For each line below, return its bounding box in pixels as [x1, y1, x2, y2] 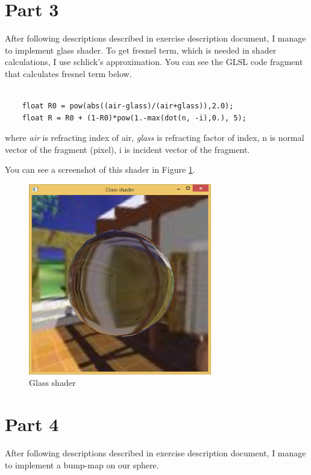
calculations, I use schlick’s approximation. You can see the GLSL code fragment [5, 55, 303, 68]
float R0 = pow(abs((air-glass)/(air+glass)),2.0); [22, 102, 234, 111]
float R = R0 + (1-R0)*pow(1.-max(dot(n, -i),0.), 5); [22, 113, 247, 122]
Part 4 [5, 412, 59, 436]
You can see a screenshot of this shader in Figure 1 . [5, 163, 195, 176]
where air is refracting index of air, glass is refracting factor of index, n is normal [5, 131, 304, 144]
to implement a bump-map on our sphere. [5, 458, 159, 471]
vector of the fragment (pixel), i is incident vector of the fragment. [5, 143, 250, 155]
